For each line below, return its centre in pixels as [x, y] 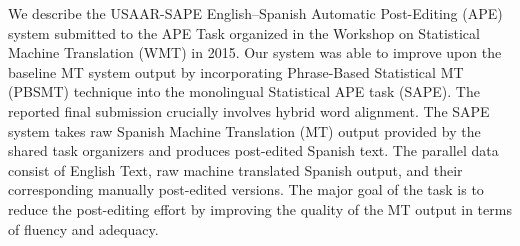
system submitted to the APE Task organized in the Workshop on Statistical [244, 32]
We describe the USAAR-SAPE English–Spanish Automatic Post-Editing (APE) [255, 13]
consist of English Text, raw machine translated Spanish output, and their [235, 169]
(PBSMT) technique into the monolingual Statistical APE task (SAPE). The [244, 91]
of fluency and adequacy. [83, 228]
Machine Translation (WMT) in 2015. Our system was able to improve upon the [255, 52]
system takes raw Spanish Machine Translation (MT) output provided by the [244, 130]
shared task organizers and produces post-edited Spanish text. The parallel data [253, 150]
